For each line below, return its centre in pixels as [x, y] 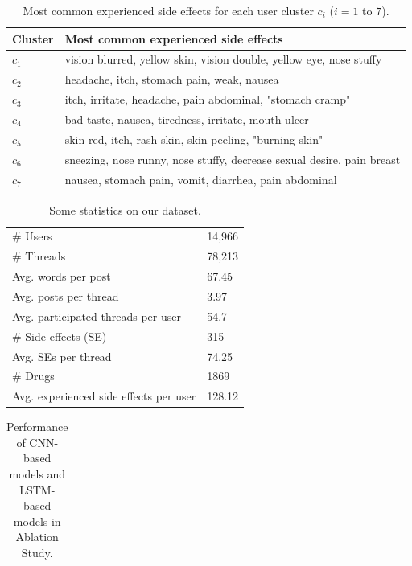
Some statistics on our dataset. [125, 209]
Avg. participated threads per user [97, 316]
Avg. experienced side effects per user [104, 396]
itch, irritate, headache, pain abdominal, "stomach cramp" [208, 99]
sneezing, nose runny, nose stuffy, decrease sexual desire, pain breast [233, 159]
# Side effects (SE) [60, 336]
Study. [37, 553]
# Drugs [33, 376]
